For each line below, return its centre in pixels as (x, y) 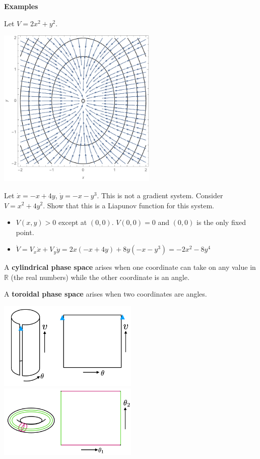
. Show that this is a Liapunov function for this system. (128, 205)
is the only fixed (221, 222)
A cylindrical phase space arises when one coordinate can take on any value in (130, 267)
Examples (21, 6)
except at (73, 222)
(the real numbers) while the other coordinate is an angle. (100, 277)
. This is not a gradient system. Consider (160, 195)
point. (25, 232)
